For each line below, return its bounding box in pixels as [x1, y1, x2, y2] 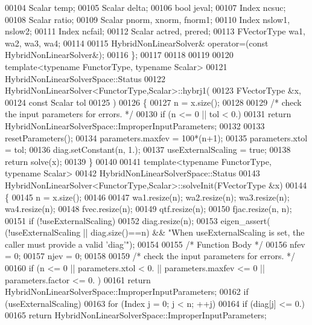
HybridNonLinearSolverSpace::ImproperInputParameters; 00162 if [5, 285, 249, 298]
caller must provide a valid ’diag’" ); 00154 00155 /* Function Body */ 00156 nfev [5, 237, 305, 250]
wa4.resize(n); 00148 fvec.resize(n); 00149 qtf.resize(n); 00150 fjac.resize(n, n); [5, 202, 292, 215]
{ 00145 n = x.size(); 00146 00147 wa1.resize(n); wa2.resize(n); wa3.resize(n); [5, 190, 290, 203]
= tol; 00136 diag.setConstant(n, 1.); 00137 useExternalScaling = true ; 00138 [5, 143, 291, 156]
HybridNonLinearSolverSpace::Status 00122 [5, 72, 166, 85]
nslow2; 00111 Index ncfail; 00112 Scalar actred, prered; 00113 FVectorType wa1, [5, 25, 305, 37]
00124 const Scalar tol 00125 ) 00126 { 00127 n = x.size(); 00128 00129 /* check [5, 95, 302, 108]
